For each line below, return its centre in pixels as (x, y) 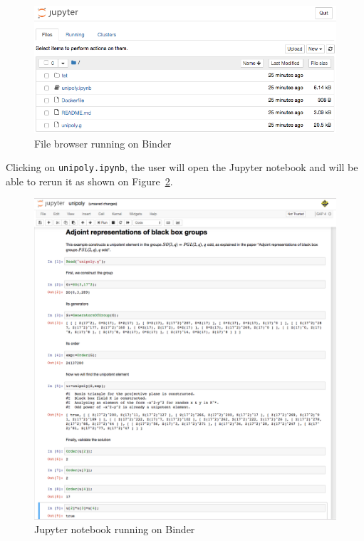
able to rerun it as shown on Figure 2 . (89, 181)
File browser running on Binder (103, 143)
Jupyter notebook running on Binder (115, 529)
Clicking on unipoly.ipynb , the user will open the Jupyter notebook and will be (182, 167)
